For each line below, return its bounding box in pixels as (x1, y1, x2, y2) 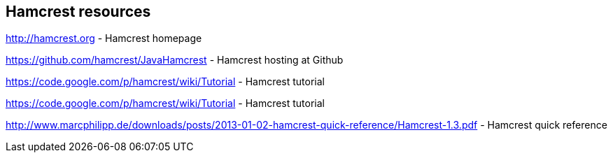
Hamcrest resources (6, 3, 151, 20)
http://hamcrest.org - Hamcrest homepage (6, 32, 202, 45)
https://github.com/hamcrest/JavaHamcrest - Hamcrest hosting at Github (6, 54, 344, 66)
